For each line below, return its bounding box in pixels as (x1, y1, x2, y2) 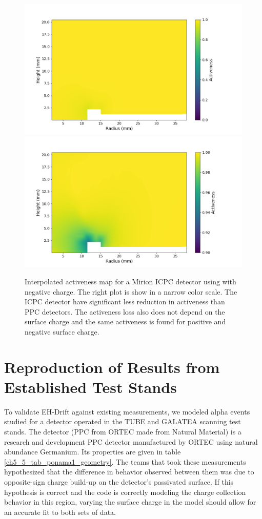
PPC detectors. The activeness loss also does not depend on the (25, 306, 225, 317)
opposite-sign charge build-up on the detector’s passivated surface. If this (4, 476, 234, 487)
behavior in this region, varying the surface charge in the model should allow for (4, 496, 256, 507)
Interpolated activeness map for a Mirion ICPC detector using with (25, 276, 236, 286)
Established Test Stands (4, 376, 177, 397)
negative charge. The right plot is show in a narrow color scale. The (25, 286, 237, 297)
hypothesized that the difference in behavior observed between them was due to (4, 466, 254, 477)
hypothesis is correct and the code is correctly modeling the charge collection (4, 486, 246, 497)
